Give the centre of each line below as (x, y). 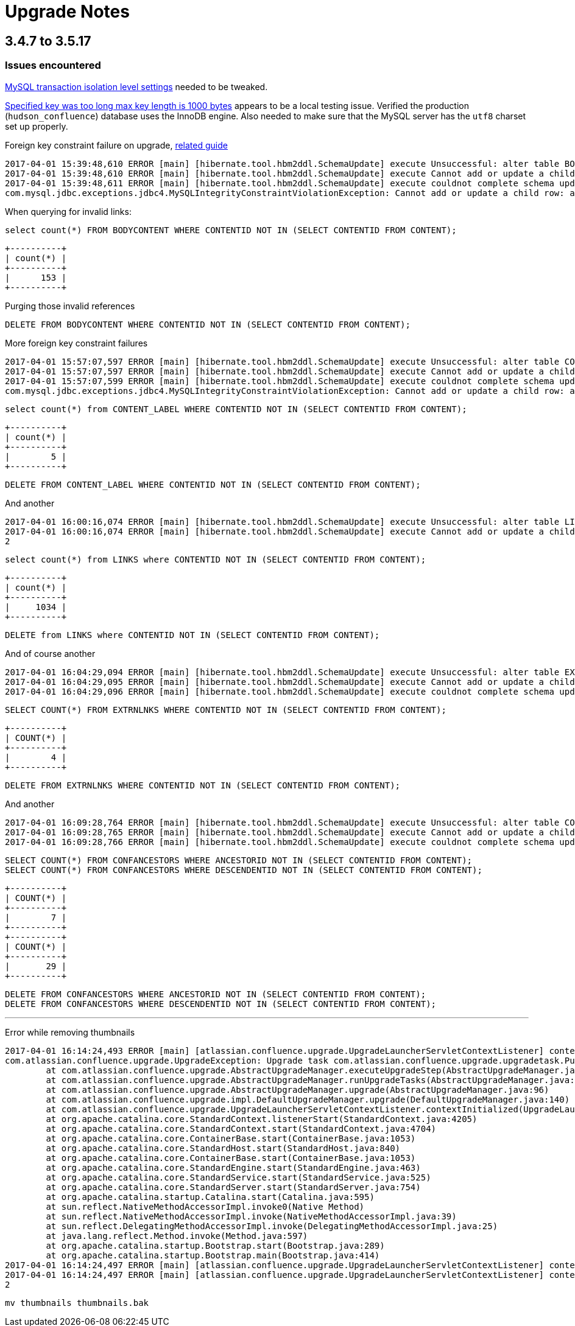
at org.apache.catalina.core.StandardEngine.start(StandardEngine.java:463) (233, 1167)
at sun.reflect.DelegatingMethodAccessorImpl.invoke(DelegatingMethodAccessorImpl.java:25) (272, 1226)
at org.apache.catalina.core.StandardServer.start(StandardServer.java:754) (233, 1187)
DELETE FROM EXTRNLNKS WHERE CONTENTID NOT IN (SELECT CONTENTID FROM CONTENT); (203, 785)
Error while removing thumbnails (70, 1032)
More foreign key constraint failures (76, 343)
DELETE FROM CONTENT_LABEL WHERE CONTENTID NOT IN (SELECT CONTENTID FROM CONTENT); (213, 484)
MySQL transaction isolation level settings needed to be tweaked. (136, 86)
